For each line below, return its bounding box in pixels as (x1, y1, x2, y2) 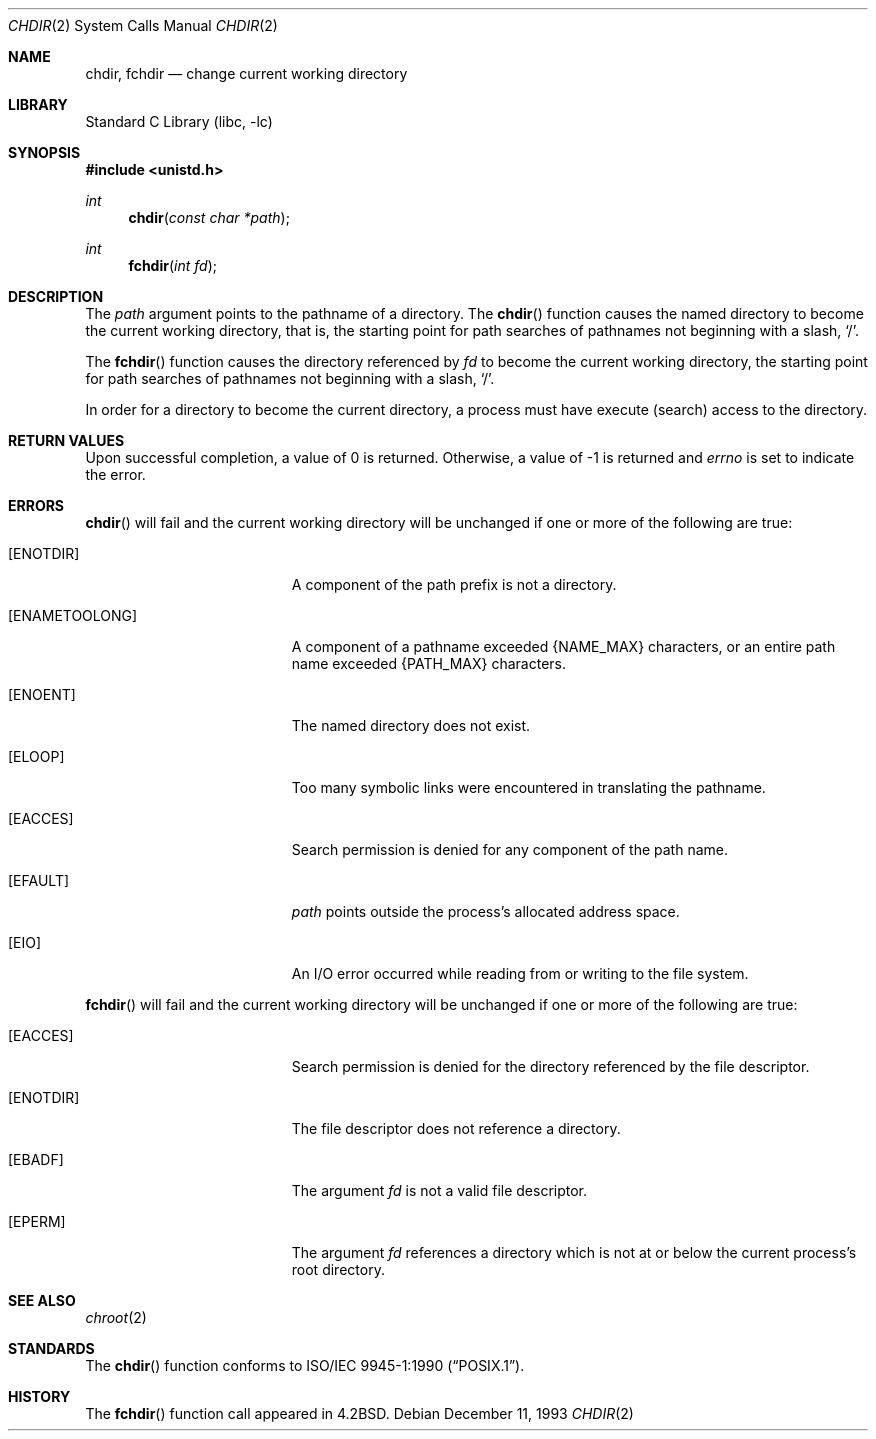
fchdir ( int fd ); (128, 257, 217, 274)
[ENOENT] (8, 686, 76, 703)
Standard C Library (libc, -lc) (85, 113, 273, 130)
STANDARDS (8, 1340, 95, 1357)
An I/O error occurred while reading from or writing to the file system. (291, 965, 749, 982)
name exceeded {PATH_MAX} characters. (291, 655, 567, 672)
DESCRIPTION (8, 288, 104, 305)
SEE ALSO (8, 1292, 76, 1309)
